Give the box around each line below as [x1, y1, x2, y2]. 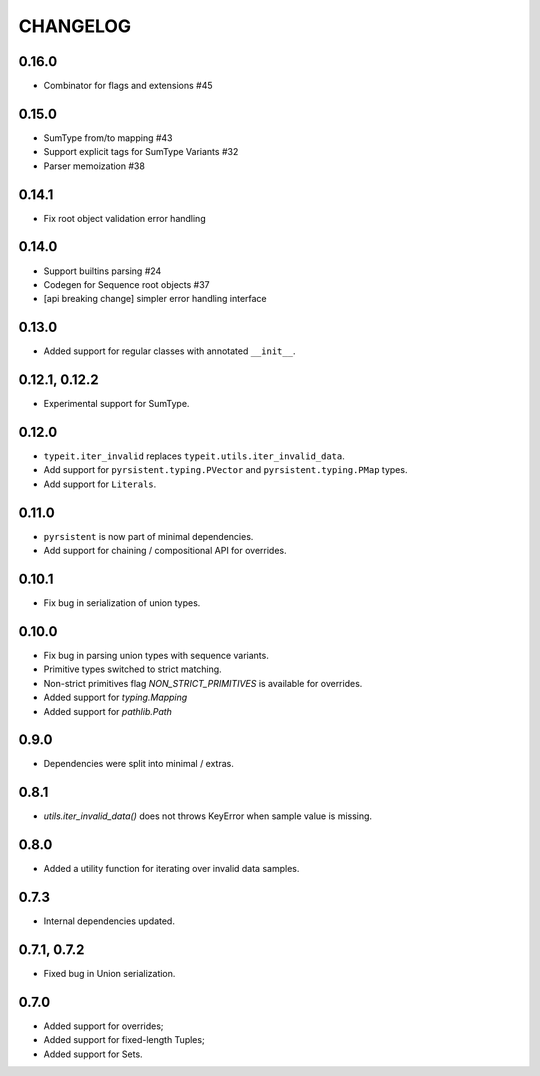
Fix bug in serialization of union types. [43, 597, 201, 609]
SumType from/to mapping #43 [43, 131, 173, 144]
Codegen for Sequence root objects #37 [43, 278, 210, 290]
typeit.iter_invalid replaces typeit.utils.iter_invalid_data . [43, 450, 345, 462]
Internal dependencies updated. [43, 915, 175, 927]
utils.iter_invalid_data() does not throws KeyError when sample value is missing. [43, 810, 373, 822]
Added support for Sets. [43, 1048, 144, 1060]
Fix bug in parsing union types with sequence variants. [43, 649, 269, 661]
